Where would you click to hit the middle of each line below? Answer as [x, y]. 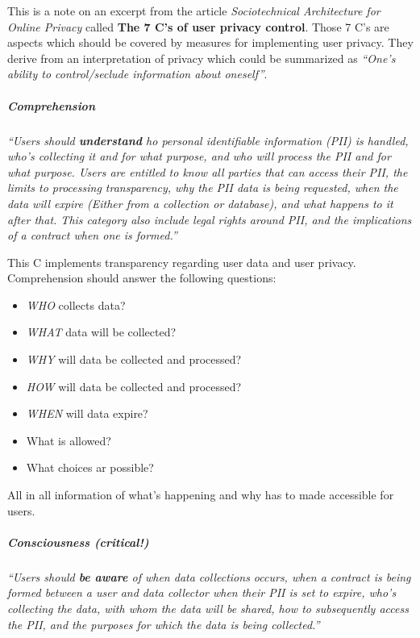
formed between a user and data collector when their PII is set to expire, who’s [202, 592]
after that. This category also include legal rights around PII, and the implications [210, 219]
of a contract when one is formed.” [92, 235]
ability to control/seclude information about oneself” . [137, 74]
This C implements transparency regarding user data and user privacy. [182, 262]
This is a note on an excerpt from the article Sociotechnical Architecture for [194, 10]
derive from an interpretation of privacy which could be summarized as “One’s [202, 58]
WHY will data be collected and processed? [134, 359]
